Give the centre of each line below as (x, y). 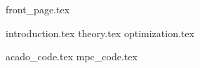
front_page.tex (38, 9)
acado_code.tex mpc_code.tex (72, 56)
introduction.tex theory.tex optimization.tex (100, 33)
